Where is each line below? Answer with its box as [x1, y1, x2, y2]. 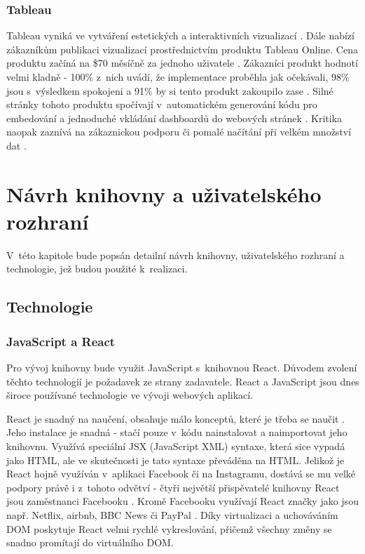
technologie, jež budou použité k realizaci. [6, 261, 188, 276]
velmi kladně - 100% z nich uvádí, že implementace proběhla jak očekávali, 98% [6, 70, 350, 84]
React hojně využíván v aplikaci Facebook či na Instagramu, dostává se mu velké [6, 466, 356, 481]
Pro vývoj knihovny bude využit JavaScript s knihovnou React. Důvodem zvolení [6, 360, 357, 375]
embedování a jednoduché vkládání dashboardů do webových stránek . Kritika [6, 110, 343, 125]
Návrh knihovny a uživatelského [6, 179, 322, 208]
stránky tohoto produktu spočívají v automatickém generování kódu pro [6, 97, 317, 112]
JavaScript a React [6, 332, 116, 350]
